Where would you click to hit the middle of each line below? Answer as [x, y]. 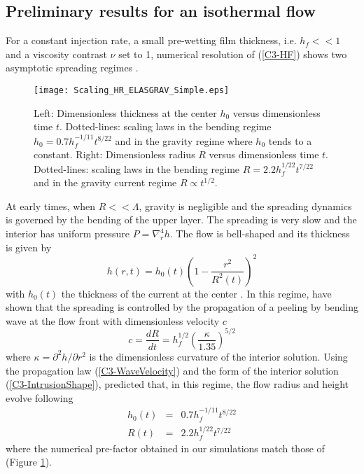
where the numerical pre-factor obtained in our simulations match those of [165, 448]
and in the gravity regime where [184, 140]
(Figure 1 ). [29, 462]
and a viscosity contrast [56, 54]
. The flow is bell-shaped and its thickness [260, 233]
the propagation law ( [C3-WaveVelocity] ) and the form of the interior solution [172, 370]
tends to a [290, 140]
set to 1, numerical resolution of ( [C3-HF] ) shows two [233, 54]
